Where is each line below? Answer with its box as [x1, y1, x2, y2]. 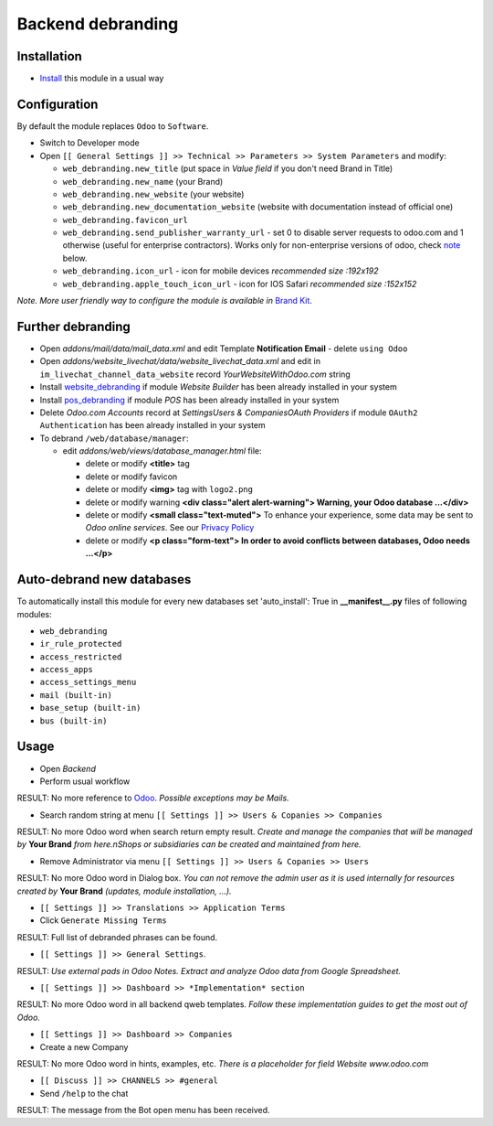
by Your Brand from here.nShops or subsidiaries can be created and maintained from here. [16, 839, 362, 850]
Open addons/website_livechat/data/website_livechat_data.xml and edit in [39, 356, 321, 367]
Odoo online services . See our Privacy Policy [85, 522, 255, 533]
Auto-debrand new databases [16, 572, 192, 587]
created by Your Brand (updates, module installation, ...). [16, 885, 232, 896]
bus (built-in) [39, 715, 109, 726]
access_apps [39, 664, 93, 675]
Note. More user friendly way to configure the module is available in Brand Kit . [16, 295, 312, 306]
